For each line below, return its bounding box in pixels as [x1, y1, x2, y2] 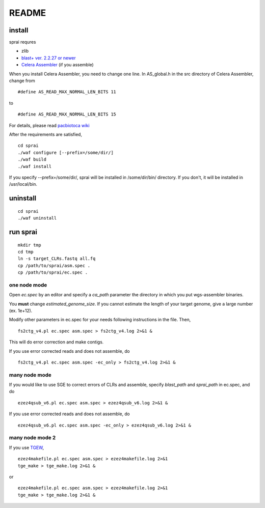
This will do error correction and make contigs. [9, 339, 104, 345]
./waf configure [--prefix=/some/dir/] [18, 150, 114, 155]
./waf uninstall [18, 215, 57, 221]
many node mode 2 [9, 434, 56, 441]
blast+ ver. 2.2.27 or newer [21, 55, 76, 61]
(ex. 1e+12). [9, 308, 32, 313]
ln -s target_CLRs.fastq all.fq [18, 256, 96, 261]
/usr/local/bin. [9, 181, 38, 187]
